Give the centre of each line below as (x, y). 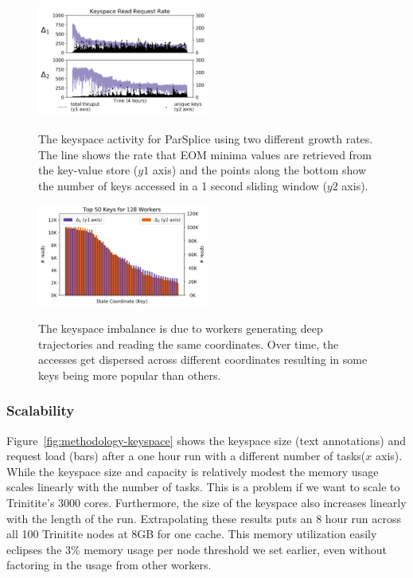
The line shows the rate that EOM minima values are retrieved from (205, 154)
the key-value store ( (88, 170)
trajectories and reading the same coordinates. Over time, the (189, 344)
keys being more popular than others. (130, 375)
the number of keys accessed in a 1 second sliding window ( (183, 185)
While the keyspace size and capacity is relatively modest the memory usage (193, 471)
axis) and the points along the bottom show (259, 170)
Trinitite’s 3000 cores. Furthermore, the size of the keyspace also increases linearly (206, 503)
